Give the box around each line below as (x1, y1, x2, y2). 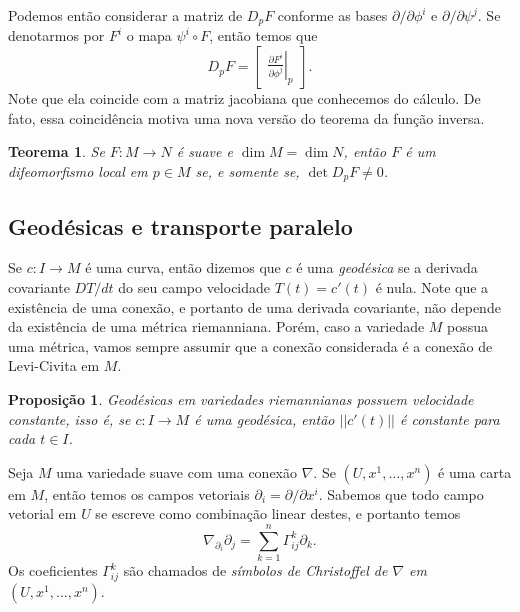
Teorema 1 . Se (8, 141, 105, 162)
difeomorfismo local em (8, 160, 148, 181)
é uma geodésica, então (194, 408, 335, 429)
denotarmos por (8, 25, 105, 46)
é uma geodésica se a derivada (296, 257, 478, 278)
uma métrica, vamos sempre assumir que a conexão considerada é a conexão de (8, 335, 493, 356)
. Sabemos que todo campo (318, 483, 484, 504)
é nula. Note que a (375, 277, 489, 298)
